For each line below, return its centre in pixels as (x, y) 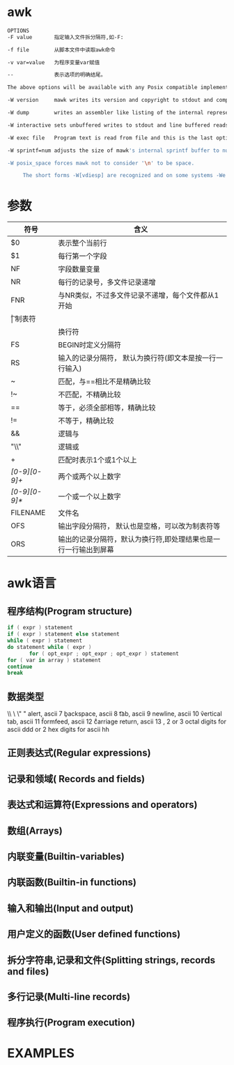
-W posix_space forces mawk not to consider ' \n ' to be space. (101, 163)
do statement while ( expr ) (49, 647)
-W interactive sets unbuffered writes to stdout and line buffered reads (118, 125)
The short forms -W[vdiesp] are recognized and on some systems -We (124, 176)
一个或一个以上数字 (89, 497)
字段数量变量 (79, 269)
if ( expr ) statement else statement (63, 634)
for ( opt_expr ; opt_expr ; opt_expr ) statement (104, 653)
